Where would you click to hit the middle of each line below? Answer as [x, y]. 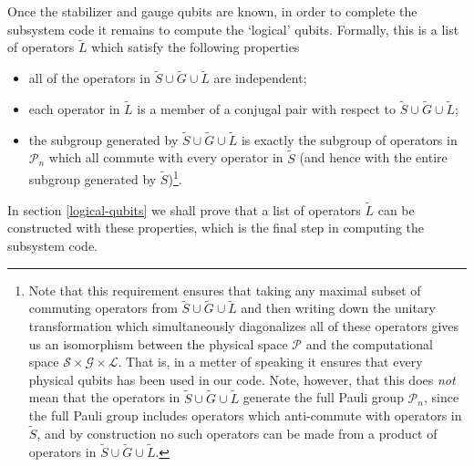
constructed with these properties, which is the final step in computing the [216, 228]
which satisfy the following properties [196, 47]
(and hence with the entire [373, 157]
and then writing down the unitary [338, 308]
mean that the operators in [104, 397]
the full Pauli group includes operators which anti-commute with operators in [245, 415]
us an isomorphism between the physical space [158, 343]
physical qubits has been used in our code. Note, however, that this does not [242, 379]
